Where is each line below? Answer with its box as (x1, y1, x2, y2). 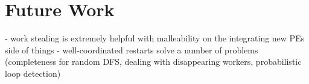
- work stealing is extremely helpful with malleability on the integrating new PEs (5, 32, 305, 44)
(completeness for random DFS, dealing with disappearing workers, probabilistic (5, 55, 302, 68)
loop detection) (5, 67, 61, 79)
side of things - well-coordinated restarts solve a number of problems (5, 43, 258, 56)
